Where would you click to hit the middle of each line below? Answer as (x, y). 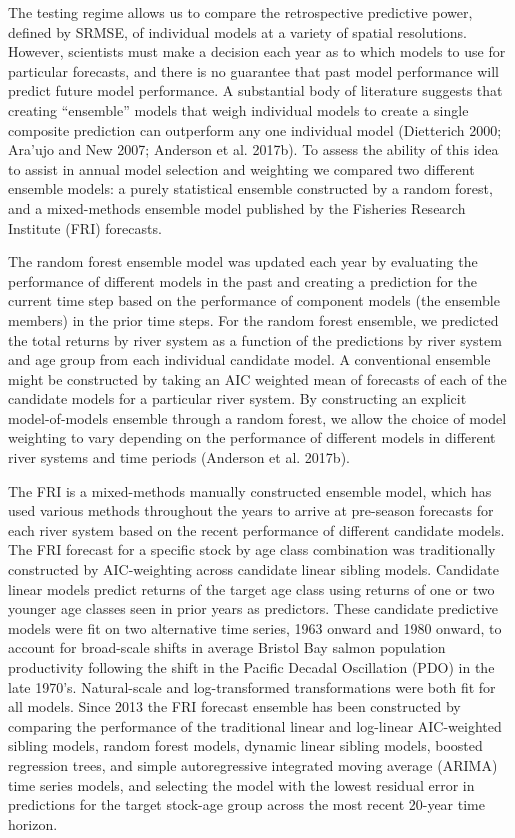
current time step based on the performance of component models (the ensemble (254, 300)
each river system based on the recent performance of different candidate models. (256, 529)
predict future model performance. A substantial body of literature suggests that (255, 90)
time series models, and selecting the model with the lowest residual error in (241, 784)
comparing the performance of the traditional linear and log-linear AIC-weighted (255, 725)
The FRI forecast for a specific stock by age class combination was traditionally (252, 549)
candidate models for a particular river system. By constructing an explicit (237, 398)
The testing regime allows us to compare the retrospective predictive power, (240, 12)
